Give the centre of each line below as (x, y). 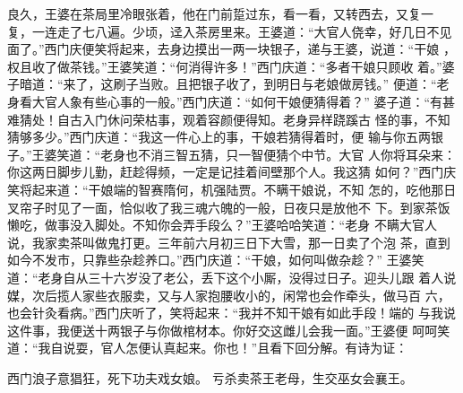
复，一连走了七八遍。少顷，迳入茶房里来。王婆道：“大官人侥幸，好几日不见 (230, 31)
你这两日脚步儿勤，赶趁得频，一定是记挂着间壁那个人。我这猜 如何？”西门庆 (232, 172)
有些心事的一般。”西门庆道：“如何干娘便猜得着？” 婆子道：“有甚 (269, 101)
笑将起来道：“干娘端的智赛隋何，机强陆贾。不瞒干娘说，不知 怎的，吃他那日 (232, 189)
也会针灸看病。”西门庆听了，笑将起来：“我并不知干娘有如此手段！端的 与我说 (231, 313)
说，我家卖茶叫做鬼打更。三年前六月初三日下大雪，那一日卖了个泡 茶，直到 (229, 242)
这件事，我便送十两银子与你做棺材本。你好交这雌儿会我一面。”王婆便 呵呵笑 (229, 330)
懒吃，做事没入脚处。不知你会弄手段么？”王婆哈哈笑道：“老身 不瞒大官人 (222, 225)
